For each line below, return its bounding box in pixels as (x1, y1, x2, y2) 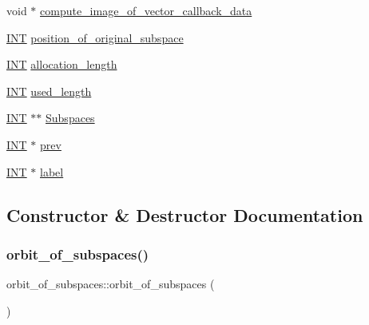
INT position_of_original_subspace (6, 29, 184, 46)
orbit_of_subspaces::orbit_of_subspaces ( (6, 275, 215, 292)
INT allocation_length (6, 56, 117, 73)
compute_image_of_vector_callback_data (40, 2, 252, 18)
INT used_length (6, 82, 92, 99)
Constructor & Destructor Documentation (6, 202, 363, 227)
